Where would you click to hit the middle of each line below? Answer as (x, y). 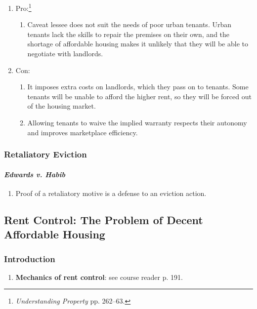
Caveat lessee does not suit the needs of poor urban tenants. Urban (129, 24)
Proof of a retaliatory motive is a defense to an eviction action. (111, 193)
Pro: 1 (23, 7)
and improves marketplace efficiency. (83, 132)
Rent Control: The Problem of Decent (104, 219)
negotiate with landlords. (65, 54)
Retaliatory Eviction (45, 154)
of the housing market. (62, 106)
